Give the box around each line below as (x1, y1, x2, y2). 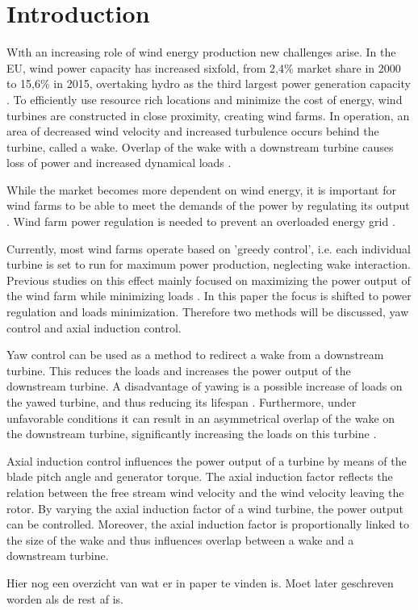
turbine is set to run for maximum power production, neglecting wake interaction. (6, 256, 411, 273)
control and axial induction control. (6, 319, 182, 336)
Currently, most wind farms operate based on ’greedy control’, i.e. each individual (6, 240, 412, 257)
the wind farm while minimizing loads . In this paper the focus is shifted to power (6, 287, 412, 304)
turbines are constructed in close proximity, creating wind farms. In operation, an (6, 107, 410, 123)
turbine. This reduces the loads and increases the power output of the (6, 361, 351, 378)
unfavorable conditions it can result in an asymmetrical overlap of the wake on (6, 409, 395, 426)
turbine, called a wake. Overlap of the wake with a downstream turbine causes (6, 138, 394, 155)
